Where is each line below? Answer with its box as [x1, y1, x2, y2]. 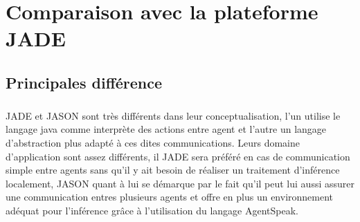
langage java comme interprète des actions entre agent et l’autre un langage [6, 122, 327, 136]
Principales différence [6, 71, 163, 93]
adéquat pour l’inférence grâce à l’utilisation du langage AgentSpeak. [6, 203, 298, 217]
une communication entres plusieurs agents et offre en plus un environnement [6, 189, 334, 204]
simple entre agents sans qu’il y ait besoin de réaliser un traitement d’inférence [6, 163, 340, 177]
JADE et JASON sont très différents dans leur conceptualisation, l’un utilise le [6, 108, 341, 122]
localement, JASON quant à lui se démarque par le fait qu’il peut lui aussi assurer [6, 176, 354, 190]
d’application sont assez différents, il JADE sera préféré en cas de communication [6, 149, 350, 163]
